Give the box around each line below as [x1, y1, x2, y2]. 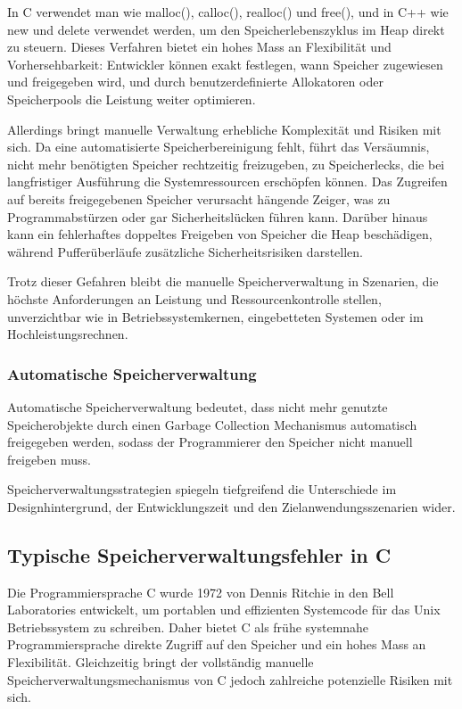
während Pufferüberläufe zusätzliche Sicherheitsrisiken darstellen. [7, 242, 363, 260]
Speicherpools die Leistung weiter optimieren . [7, 89, 256, 108]
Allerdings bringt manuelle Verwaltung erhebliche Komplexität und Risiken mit [7, 120, 441, 138]
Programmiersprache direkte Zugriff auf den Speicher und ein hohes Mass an [7, 635, 426, 654]
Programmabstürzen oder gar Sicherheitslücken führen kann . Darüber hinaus [7, 207, 428, 226]
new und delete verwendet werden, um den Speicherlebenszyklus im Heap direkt [7, 20, 445, 38]
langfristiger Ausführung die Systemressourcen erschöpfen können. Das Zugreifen [7, 172, 448, 191]
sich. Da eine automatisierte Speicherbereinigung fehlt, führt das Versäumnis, [7, 137, 430, 156]
